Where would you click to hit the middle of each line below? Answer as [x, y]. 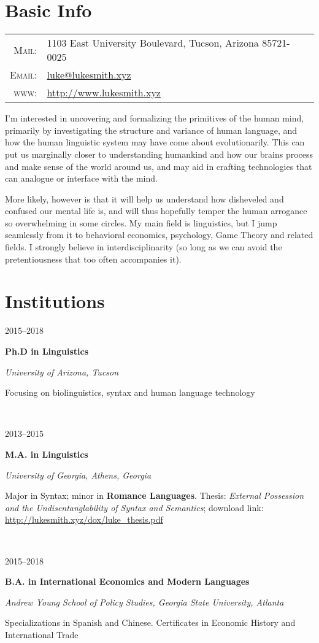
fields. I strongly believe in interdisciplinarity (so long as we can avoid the [144, 247]
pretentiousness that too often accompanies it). [93, 259]
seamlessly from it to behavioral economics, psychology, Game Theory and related [159, 235]
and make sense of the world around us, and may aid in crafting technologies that [159, 166]
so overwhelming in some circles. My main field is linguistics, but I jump [141, 222]
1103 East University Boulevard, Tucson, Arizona [153, 43]
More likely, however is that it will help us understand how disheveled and [144, 198]
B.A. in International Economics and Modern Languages [127, 581]
